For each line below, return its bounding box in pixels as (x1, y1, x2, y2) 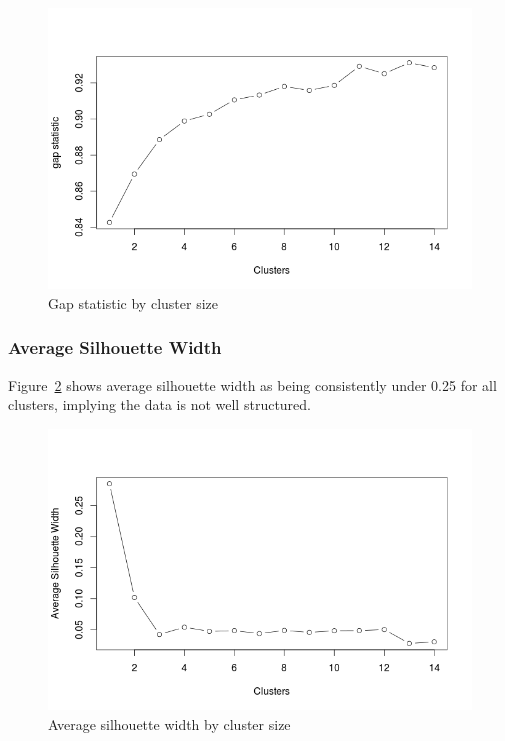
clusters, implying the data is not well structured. (8, 394, 311, 415)
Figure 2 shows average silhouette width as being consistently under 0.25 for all (8, 374, 497, 395)
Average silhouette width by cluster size (48, 713, 291, 734)
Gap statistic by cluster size (48, 292, 218, 313)
